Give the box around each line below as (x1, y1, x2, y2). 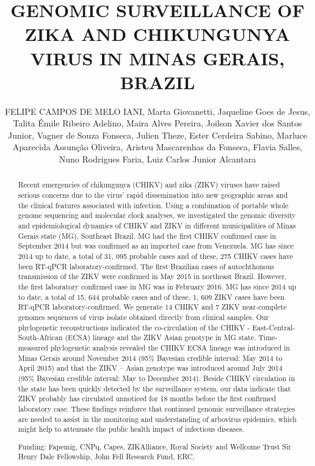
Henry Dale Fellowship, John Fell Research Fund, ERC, (18, 451, 195, 462)
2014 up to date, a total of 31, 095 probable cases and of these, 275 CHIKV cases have (18, 251, 293, 261)
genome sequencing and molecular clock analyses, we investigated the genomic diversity (18, 210, 296, 220)
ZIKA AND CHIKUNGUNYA (24, 21, 291, 46)
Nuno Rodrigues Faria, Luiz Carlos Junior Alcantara (59, 153, 256, 166)
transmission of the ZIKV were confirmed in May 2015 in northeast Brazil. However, (18, 271, 287, 282)
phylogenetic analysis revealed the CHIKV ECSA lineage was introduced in (50, 342, 290, 352)
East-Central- (252, 322, 295, 332)
